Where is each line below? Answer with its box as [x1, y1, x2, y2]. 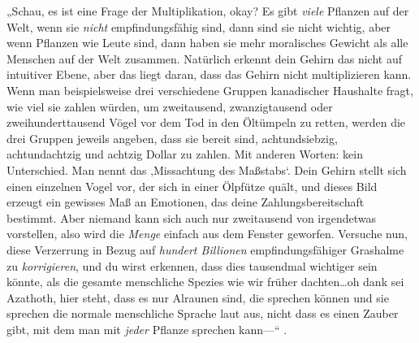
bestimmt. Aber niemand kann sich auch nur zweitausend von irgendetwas [6, 209, 377, 226]
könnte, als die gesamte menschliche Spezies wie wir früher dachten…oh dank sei [6, 273, 404, 290]
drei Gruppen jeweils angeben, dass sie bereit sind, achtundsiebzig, [6, 129, 338, 146]
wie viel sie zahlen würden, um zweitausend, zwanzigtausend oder [6, 98, 333, 115]
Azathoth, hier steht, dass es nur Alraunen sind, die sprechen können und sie [6, 289, 389, 306]
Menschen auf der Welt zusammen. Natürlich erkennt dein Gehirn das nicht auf [6, 50, 403, 67]
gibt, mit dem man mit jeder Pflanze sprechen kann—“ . [6, 320, 287, 337]
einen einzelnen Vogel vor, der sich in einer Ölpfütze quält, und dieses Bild [6, 177, 378, 194]
